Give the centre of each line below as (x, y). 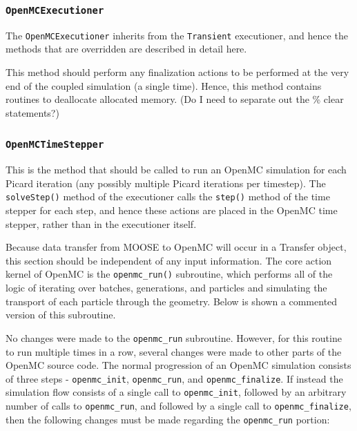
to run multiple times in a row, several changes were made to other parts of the (174, 351)
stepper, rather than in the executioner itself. (101, 223)
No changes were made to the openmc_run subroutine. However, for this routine (174, 337)
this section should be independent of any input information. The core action (169, 260)
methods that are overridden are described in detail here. (126, 49)
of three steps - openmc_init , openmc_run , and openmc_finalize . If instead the (174, 378)
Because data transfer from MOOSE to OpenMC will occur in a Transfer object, (176, 247)
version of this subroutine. (61, 315)
